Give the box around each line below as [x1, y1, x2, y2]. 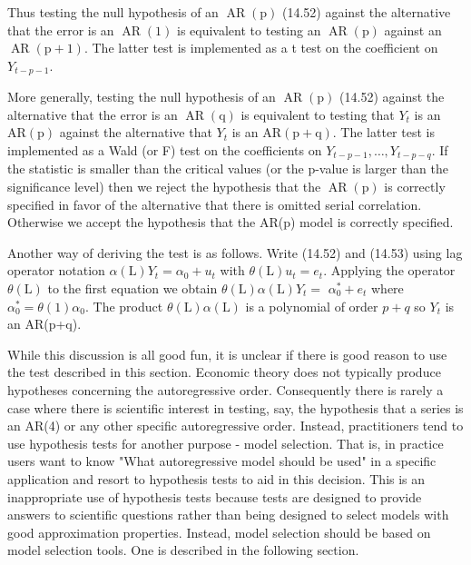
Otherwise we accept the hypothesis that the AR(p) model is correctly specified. [7, 213, 454, 232]
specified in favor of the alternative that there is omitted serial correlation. [7, 194, 422, 213]
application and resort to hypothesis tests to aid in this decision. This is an [7, 469, 426, 488]
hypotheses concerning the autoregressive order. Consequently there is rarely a [7, 381, 444, 399]
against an [384, 20, 442, 39]
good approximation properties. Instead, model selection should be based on [7, 522, 431, 541]
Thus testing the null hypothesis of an [7, 3, 219, 21]
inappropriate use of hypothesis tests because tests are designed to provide [7, 487, 422, 506]
